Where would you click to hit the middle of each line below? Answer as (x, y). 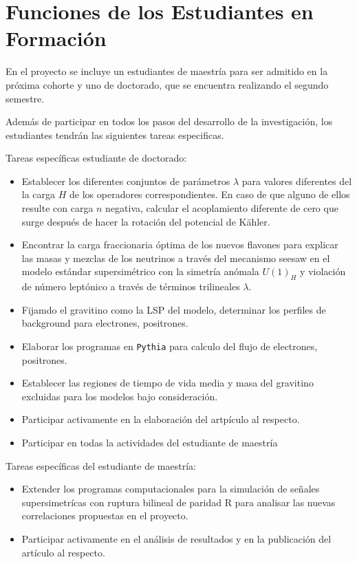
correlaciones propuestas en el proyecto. (105, 516)
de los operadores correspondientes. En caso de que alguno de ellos (210, 194)
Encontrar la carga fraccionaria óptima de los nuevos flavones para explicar (180, 245)
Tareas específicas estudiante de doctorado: (96, 158)
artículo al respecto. (63, 552)
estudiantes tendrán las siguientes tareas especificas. (115, 134)
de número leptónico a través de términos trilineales (131, 286)
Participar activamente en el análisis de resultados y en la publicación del (176, 539)
